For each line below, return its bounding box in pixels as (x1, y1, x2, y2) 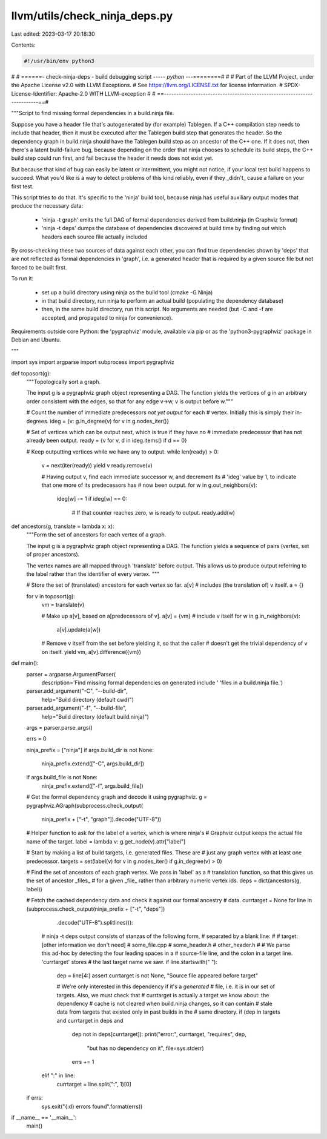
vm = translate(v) (41, 601, 85, 609)
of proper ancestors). (26, 551, 80, 558)
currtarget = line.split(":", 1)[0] (56, 1080, 131, 1088)
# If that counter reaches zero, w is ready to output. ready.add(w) (71, 509, 236, 516)
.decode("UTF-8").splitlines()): (56, 919, 133, 926)
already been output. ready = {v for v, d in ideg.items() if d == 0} (26, 437, 187, 444)
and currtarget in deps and (56, 1017, 124, 1024)
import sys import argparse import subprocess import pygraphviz (11, 358, 175, 366)
